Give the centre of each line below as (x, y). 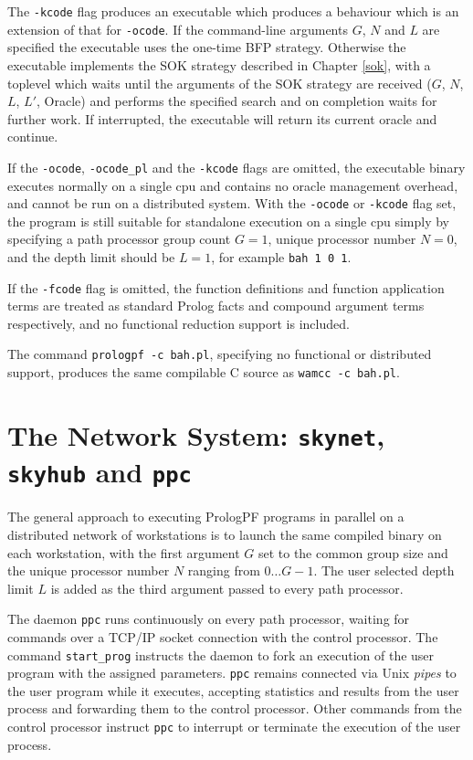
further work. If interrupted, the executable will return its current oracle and (222, 118)
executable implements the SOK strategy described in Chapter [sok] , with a (219, 64)
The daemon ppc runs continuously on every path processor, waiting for (209, 619)
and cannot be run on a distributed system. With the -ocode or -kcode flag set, (232, 203)
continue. (33, 137)
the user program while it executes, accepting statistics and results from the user (233, 690)
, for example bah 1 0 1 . (281, 256)
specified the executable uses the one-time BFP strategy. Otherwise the (207, 47)
